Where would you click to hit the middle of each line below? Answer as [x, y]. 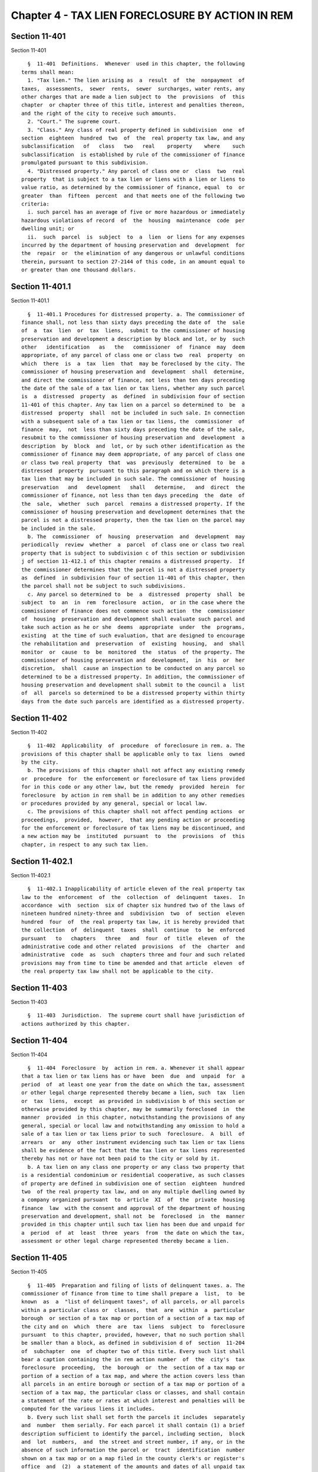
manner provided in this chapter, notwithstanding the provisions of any [133, 1118]
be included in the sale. [59, 528]
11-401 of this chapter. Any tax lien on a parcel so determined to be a [133, 405]
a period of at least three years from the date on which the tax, [133, 1233]
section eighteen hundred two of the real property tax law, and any [133, 138]
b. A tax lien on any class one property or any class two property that [136, 1167]
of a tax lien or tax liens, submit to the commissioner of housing [133, 331]
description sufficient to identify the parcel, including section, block [133, 1433]
